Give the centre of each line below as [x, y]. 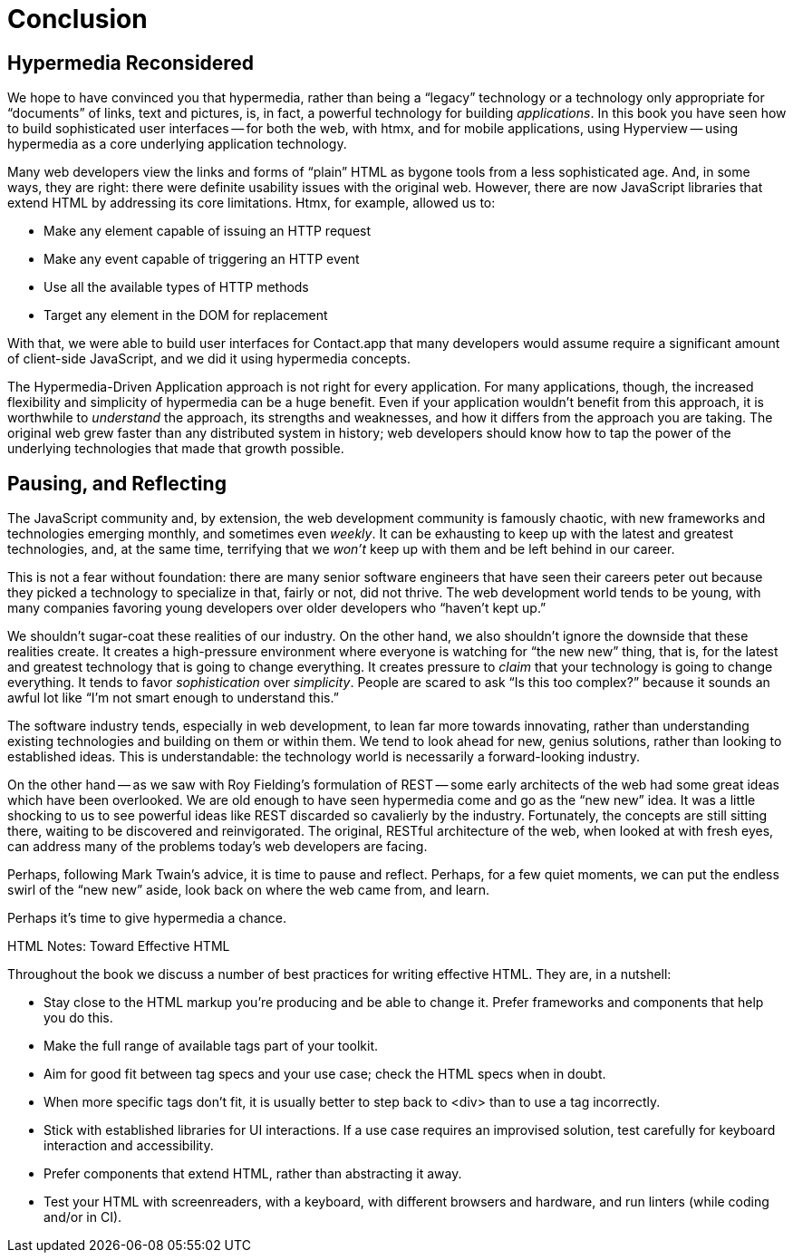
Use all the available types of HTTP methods [176, 287]
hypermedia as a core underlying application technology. [177, 144]
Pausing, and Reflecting [117, 483]
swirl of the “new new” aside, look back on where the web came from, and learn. [249, 890]
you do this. [78, 1018]
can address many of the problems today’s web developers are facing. [218, 847]
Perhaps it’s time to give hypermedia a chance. [147, 918]
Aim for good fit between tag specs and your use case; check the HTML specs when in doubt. [325, 1074]
